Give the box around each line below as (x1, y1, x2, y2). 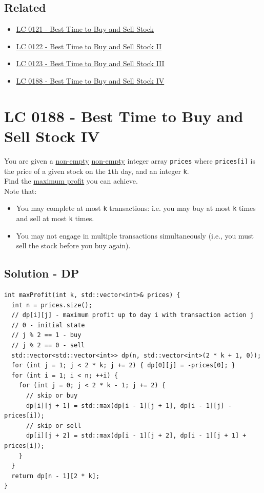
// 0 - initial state (11, 321, 85, 329)
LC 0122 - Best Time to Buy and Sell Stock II (16, 41, 162, 51)
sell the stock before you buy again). (16, 240, 131, 251)
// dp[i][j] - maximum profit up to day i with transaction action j (11, 311, 254, 319)
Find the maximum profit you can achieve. (4, 175, 138, 186)
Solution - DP (4, 265, 79, 281)
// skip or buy (26, 392, 78, 400)
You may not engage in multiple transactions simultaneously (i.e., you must (16, 230, 254, 241)
